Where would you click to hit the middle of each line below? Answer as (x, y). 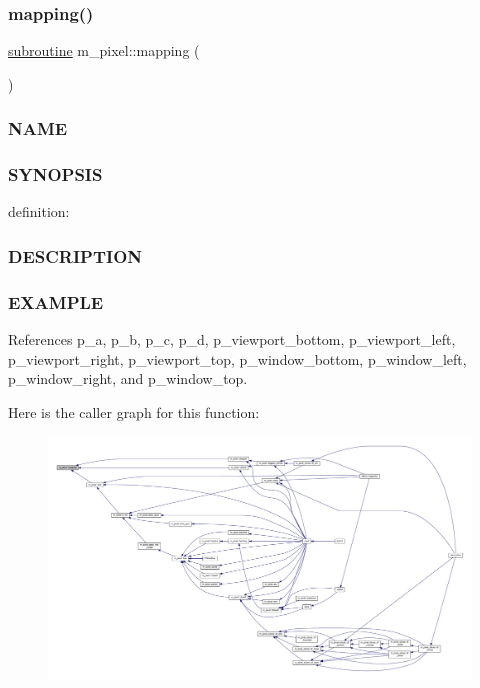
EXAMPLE (56, 301)
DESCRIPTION (75, 255)
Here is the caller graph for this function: (134, 411)
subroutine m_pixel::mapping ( (104, 50)
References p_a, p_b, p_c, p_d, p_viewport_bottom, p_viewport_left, (232, 339)
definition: (39, 211)
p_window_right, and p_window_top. (128, 378)
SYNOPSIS (55, 174)
